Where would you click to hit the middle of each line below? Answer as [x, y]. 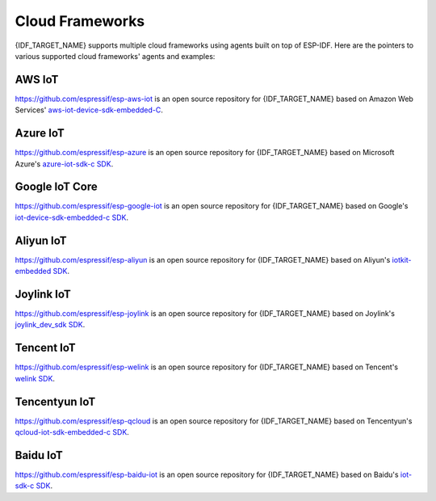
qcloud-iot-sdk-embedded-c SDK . [72, 432]
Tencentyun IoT [55, 401]
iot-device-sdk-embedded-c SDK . [72, 217]
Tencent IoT [45, 348]
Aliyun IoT [41, 240]
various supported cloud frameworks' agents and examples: [115, 56]
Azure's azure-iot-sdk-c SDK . [64, 164]
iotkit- [402, 259]
